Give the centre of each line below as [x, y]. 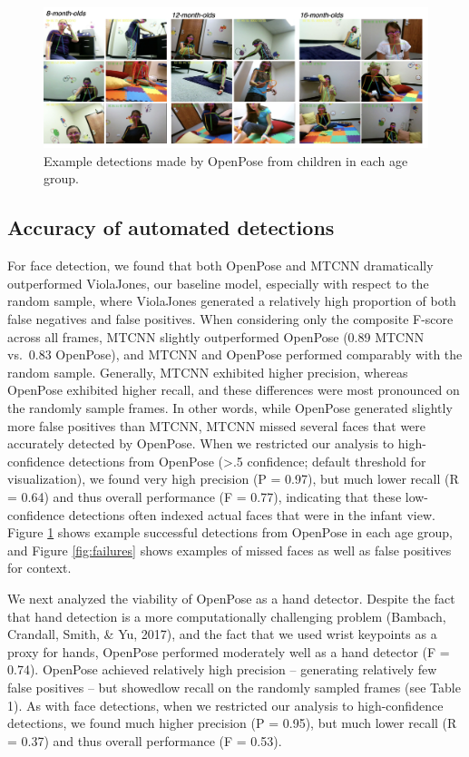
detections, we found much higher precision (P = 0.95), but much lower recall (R [232, 723]
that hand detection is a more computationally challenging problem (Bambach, [227, 616]
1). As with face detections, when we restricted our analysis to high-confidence [225, 705]
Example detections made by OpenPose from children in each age [226, 160]
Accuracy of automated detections [171, 227]
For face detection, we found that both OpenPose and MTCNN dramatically [220, 265]
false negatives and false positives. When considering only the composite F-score [230, 319]
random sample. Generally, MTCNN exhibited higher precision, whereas [208, 372]
